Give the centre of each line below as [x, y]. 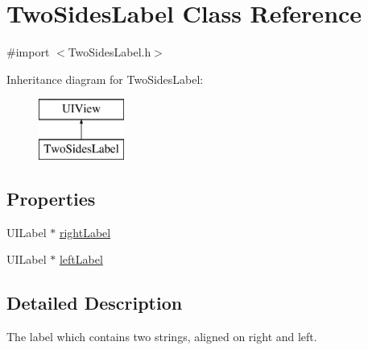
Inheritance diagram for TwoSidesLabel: [105, 79]
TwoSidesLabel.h [110, 52]
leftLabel [81, 259]
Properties [51, 198]
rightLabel [85, 232]
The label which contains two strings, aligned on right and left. [162, 337]
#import [28, 52]
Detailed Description [95, 303]
